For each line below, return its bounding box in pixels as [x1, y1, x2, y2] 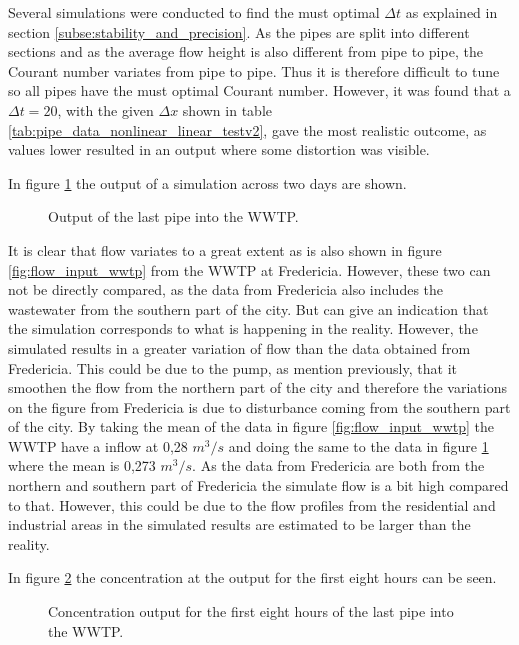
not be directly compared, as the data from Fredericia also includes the [8, 279, 444, 300]
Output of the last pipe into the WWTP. [48, 206, 299, 227]
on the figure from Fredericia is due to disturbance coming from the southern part [8, 396, 511, 417]
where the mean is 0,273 [8, 455, 156, 476]
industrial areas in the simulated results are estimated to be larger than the [8, 514, 471, 535]
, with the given [57, 99, 154, 120]
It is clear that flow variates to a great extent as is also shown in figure [8, 239, 442, 260]
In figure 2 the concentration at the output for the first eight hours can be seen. [8, 567, 497, 588]
